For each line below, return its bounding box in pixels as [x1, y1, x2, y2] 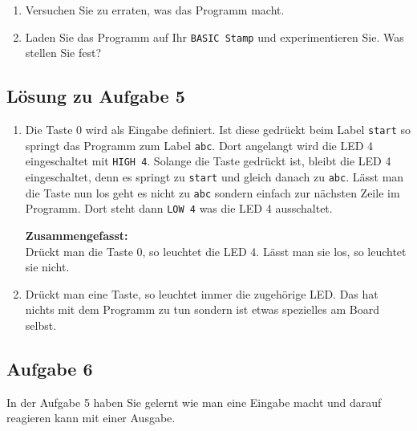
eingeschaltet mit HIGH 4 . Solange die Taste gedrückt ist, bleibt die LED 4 [25, 152, 391, 169]
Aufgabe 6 [6, 356, 93, 380]
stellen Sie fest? [25, 44, 102, 61]
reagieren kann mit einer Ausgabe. [6, 409, 176, 426]
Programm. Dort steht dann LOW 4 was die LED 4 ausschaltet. [25, 200, 333, 217]
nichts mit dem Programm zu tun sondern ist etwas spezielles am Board [25, 301, 379, 318]
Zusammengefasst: [25, 226, 128, 243]
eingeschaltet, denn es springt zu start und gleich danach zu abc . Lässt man [25, 169, 404, 185]
